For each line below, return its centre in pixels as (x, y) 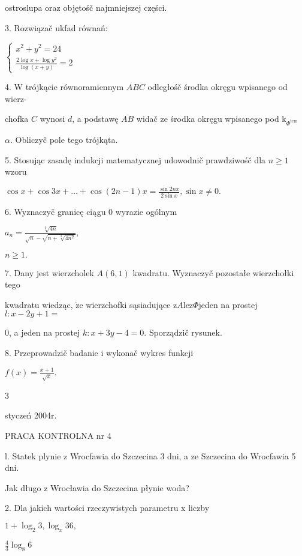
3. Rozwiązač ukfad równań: (56, 27)
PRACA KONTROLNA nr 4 (58, 436)
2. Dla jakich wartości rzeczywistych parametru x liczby (107, 508)
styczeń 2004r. (31, 415)
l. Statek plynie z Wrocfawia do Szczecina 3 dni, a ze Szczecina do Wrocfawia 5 (150, 455)
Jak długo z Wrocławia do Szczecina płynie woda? (97, 487)
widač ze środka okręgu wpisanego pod (208, 119)
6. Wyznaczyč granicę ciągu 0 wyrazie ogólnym (91, 211)
